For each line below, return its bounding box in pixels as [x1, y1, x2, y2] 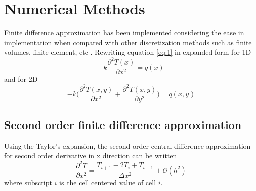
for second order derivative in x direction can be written [4, 150, 177, 161]
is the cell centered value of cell [59, 177, 156, 187]
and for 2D [4, 74, 38, 84]
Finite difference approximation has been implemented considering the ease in [4, 27, 244, 38]
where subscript [4, 177, 52, 187]
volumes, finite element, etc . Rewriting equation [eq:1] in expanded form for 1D [4, 47, 251, 57]
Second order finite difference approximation [4, 117, 242, 133]
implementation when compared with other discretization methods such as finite [4, 37, 252, 47]
